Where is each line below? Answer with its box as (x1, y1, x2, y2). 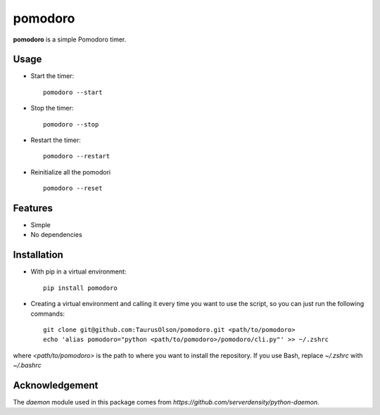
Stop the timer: (30, 104, 74, 113)
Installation (13, 249, 63, 261)
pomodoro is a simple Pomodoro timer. (13, 35, 127, 44)
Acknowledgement (13, 379, 99, 391)
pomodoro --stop (43, 120, 99, 128)
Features (13, 203, 53, 214)
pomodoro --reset (43, 184, 103, 193)
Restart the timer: (30, 136, 81, 144)
